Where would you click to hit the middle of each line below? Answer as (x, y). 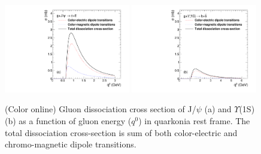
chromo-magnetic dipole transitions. (71, 144)
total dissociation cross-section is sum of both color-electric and (121, 132)
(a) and (218, 109)
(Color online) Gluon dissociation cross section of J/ (101, 109)
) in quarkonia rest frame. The (194, 121)
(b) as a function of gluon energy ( (68, 121)
